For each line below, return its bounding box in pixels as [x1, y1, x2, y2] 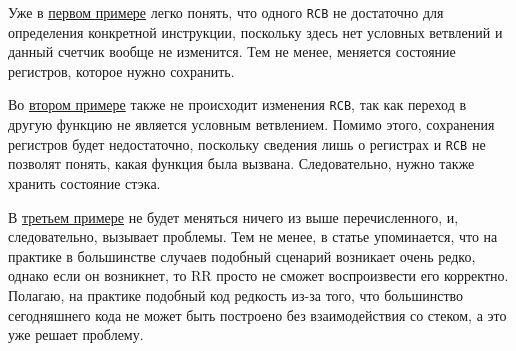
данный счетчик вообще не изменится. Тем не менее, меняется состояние [8, 41, 456, 62]
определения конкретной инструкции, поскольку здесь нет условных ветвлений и [8, 21, 503, 42]
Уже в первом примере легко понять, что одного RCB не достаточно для [8, 2, 444, 22]
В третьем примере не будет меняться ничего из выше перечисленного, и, [8, 206, 459, 227]
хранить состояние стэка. [8, 172, 161, 193]
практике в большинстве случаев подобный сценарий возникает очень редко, [8, 245, 476, 266]
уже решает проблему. [8, 324, 144, 345]
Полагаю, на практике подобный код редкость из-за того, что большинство [8, 284, 464, 305]
